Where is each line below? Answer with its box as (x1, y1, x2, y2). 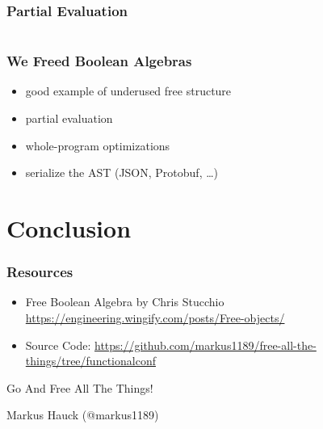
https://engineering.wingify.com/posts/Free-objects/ (25, 309, 285, 326)
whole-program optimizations (25, 137, 170, 154)
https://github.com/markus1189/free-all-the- (94, 336, 317, 353)
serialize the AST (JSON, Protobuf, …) (25, 164, 219, 181)
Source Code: (25, 336, 91, 353)
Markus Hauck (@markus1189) (6, 406, 159, 423)
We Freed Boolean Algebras (6, 51, 192, 71)
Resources (6, 262, 73, 282)
